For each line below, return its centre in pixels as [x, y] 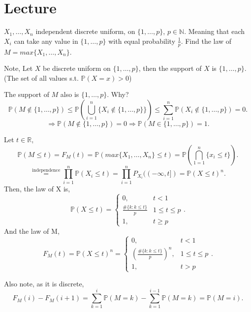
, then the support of [170, 68]
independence [46, 170]
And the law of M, [32, 231]
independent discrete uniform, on [85, 31]
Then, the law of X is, [37, 188]
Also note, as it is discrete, [44, 283]
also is [70, 94]
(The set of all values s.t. [41, 78]
